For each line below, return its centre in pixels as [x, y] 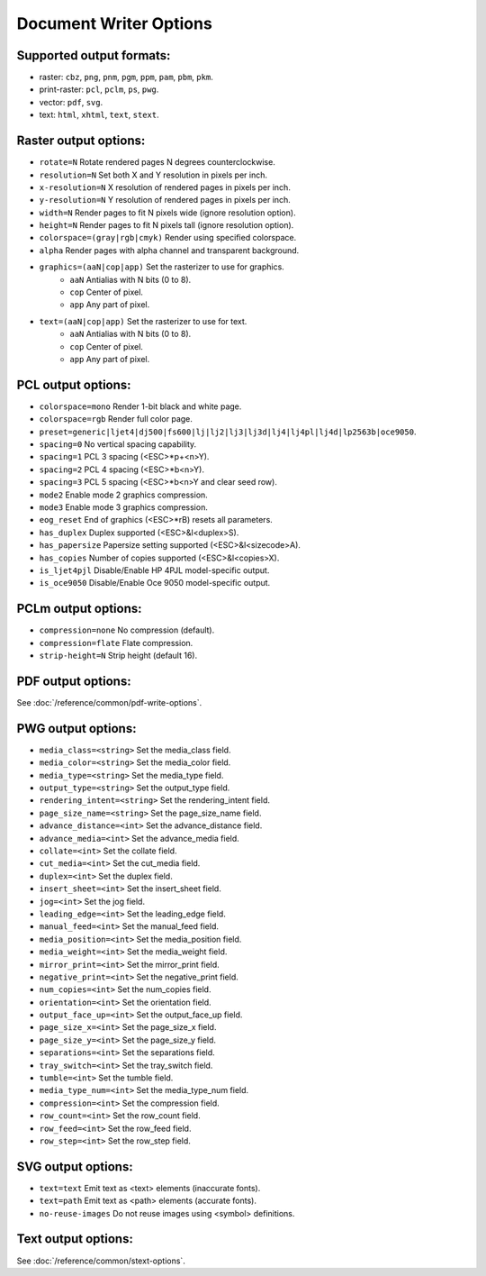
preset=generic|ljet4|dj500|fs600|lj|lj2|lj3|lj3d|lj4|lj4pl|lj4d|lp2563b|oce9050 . [228, 432]
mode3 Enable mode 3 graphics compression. [124, 507]
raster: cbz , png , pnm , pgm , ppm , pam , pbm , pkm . [126, 77]
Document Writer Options [115, 23]
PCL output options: [74, 384]
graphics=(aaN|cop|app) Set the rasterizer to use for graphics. [162, 267]
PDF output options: [74, 681]
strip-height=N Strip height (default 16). [118, 656]
